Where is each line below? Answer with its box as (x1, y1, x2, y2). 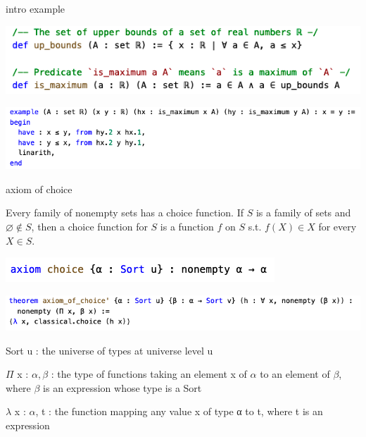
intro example (6, 1, 65, 16)
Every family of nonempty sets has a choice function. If (6, 205, 244, 220)
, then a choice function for (31, 218, 148, 233)
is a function (160, 218, 214, 233)
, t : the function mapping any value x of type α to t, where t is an (35, 404, 323, 419)
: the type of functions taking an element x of (51, 367, 247, 381)
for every (318, 218, 357, 233)
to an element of (260, 367, 330, 381)
